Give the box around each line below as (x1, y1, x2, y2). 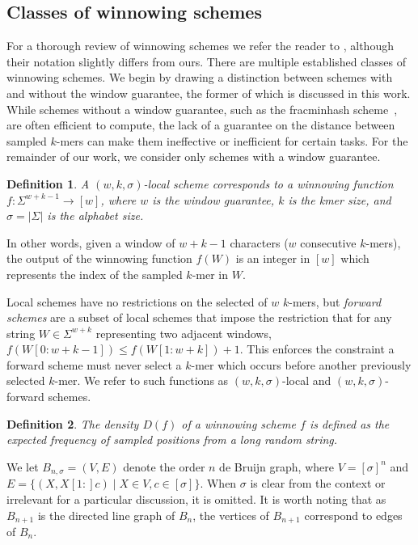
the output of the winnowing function (6, 250, 192, 267)
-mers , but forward (289, 293, 382, 310)
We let (6, 458, 39, 475)
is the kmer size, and (288, 191, 391, 208)
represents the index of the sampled (6, 265, 183, 282)
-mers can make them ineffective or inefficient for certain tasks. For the (56, 132, 408, 149)
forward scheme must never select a (6, 356, 182, 373)
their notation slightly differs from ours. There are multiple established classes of (6, 53, 406, 70)
